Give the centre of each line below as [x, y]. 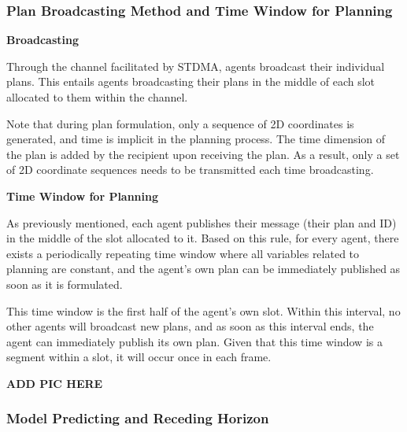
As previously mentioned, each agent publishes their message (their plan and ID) [202, 222]
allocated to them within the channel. [97, 97]
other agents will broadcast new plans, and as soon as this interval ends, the [190, 326]
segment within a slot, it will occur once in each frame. [139, 357]
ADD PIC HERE [55, 383]
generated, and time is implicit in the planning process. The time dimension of [196, 139]
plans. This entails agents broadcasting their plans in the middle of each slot [191, 81]
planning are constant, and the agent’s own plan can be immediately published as [203, 269]
